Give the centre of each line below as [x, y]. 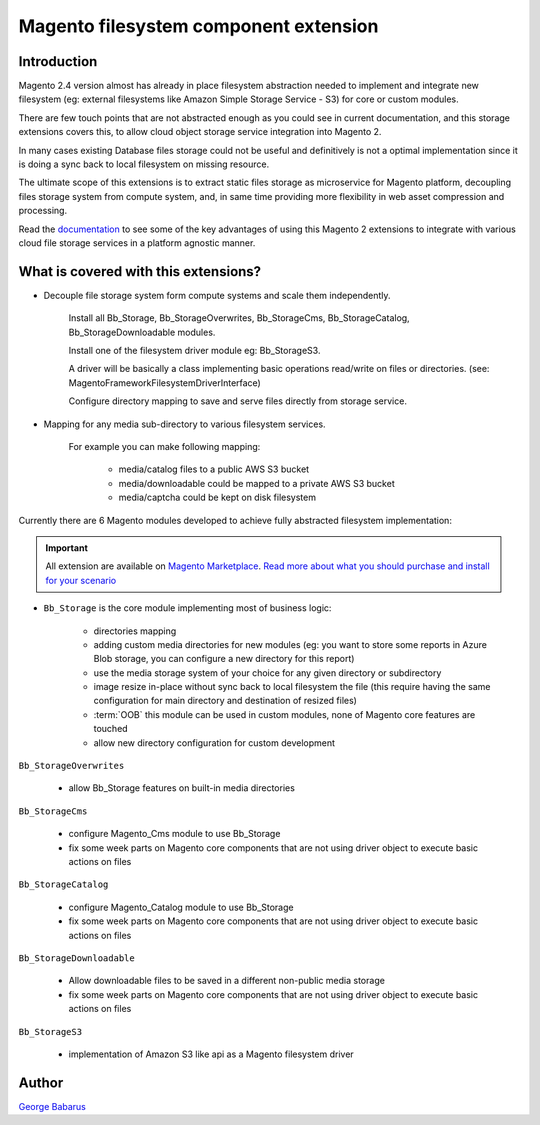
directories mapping [135, 631]
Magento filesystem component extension [198, 26]
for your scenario [81, 580]
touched [111, 729]
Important [67, 547]
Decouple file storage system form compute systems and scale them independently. [217, 295]
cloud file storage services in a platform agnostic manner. [137, 242]
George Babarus [52, 1106]
